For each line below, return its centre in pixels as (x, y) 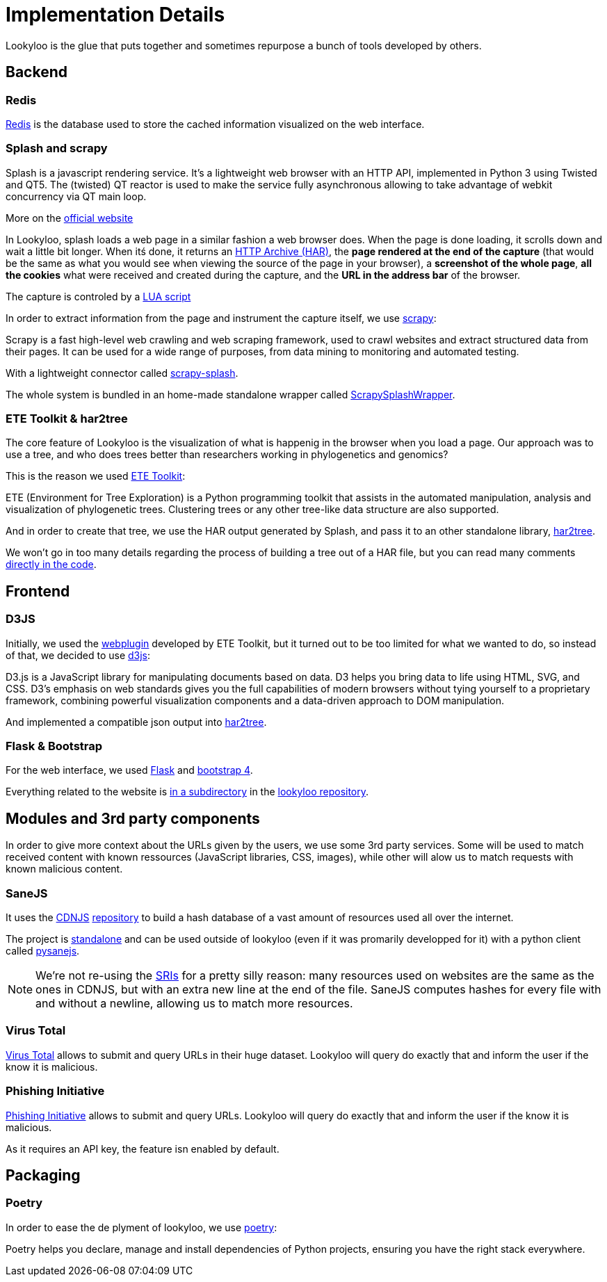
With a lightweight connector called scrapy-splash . (122, 373)
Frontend (38, 591)
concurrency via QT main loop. (76, 196)
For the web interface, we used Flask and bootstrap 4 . (129, 770)
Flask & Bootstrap (54, 746)
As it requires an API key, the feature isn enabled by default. (143, 1149)
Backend (37, 72)
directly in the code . (51, 565)
